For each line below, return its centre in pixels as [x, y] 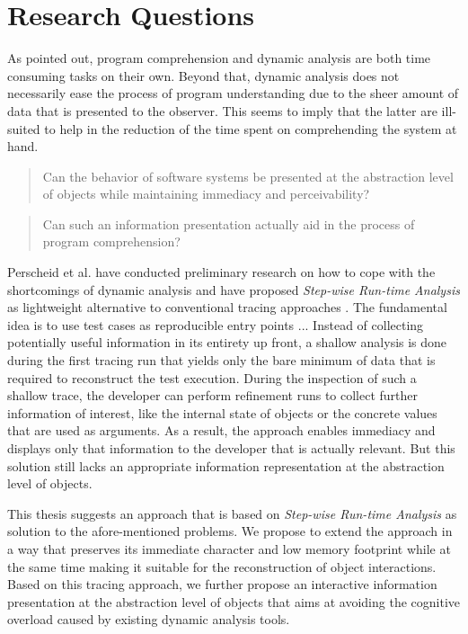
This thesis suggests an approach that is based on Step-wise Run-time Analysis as [232, 513]
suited [24, 128]
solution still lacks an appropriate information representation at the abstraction [226, 465]
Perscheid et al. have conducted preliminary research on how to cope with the [221, 272]
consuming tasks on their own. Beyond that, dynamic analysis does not [203, 75]
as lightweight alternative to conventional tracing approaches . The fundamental [227, 307]
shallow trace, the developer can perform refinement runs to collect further [213, 395]
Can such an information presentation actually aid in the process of [229, 223]
